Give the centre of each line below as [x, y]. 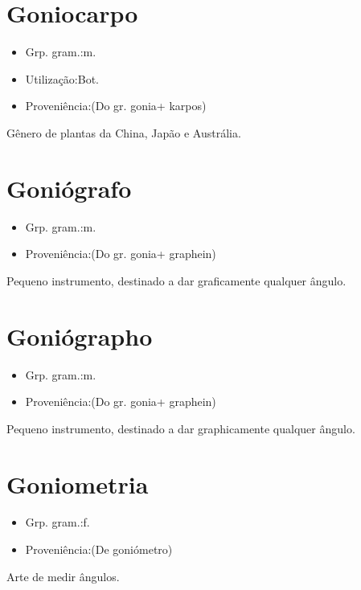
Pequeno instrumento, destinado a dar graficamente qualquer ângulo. [176, 280]
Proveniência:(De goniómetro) [99, 549]
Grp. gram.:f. [57, 522]
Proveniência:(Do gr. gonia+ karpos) [116, 106]
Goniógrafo [69, 188]
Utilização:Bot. [62, 78]
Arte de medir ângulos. [63, 576]
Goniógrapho [80, 336]
